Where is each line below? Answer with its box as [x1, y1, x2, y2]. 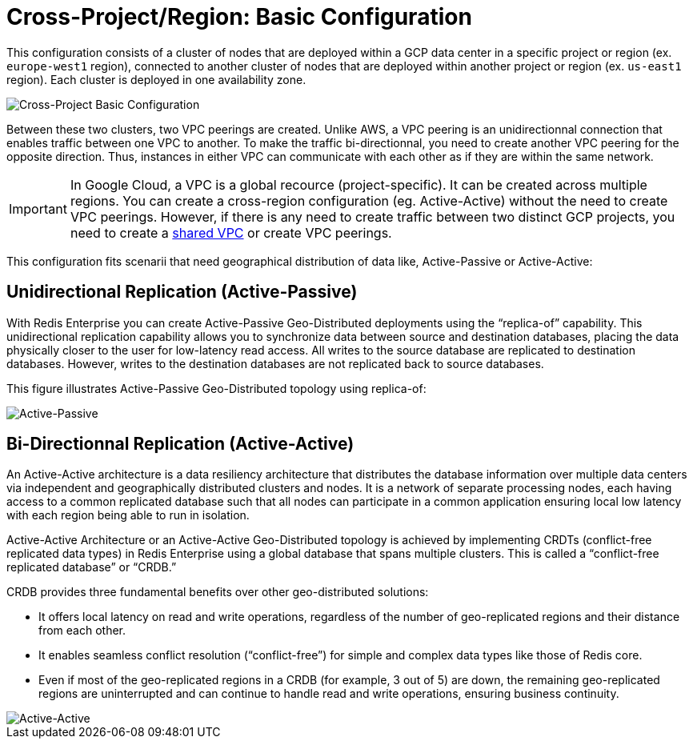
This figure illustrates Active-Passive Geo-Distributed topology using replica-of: [6, 381, 427, 395]
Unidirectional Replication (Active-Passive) [6, 282, 358, 302]
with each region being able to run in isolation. [6, 508, 250, 523]
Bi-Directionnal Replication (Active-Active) [6, 434, 355, 455]
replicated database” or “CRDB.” [6, 560, 177, 575]
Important [9, 200, 67, 217]
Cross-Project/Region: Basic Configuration [6, 3, 472, 30]
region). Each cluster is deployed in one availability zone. [6, 72, 306, 86]
